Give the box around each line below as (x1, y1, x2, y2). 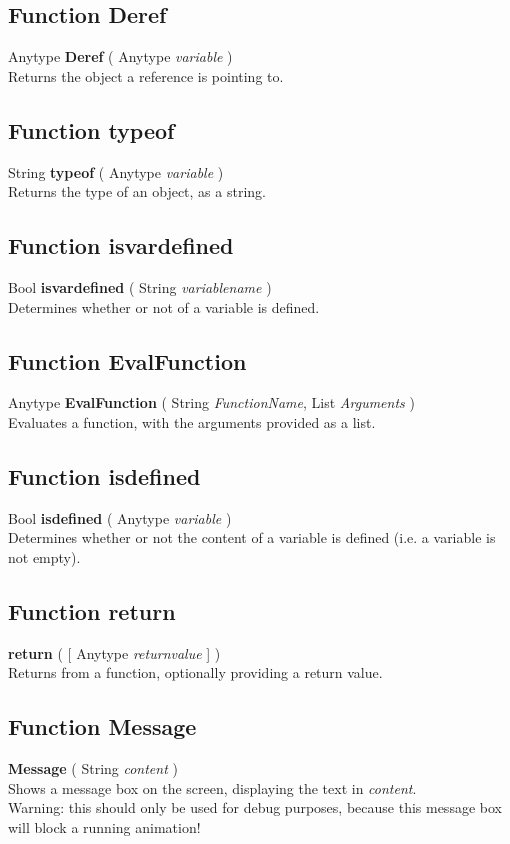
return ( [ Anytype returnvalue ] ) (8, 642, 221, 663)
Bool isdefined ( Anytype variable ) (8, 507, 232, 528)
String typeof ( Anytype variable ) (8, 161, 224, 182)
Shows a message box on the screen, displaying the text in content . (8, 777, 417, 798)
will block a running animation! (8, 816, 201, 837)
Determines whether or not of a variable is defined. (8, 296, 320, 317)
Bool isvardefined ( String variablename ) (8, 276, 272, 297)
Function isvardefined (8, 230, 234, 261)
